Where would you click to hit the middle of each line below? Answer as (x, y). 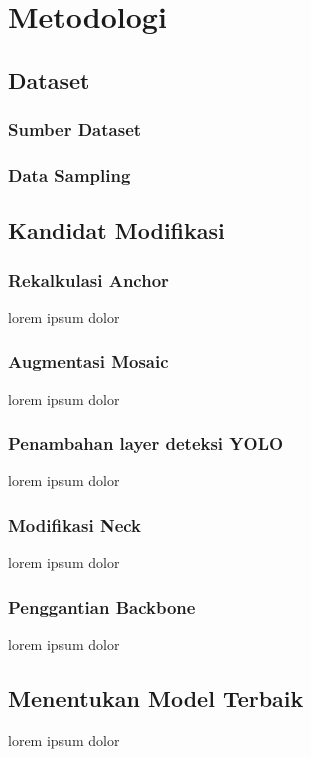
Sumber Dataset (75, 129)
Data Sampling (69, 174)
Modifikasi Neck (75, 524)
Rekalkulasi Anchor (88, 279)
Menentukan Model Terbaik (156, 698)
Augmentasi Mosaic (88, 361)
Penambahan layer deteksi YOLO (146, 443)
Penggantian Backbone (102, 606)
